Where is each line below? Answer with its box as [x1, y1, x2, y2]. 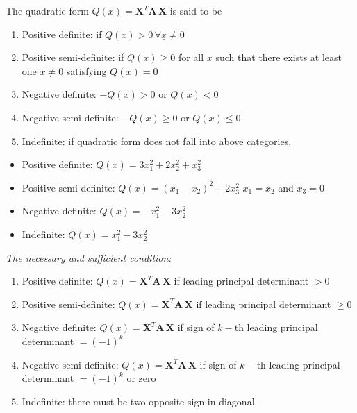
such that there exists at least [215, 50, 342, 65]
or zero [126, 371, 156, 385]
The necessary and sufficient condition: [6, 250, 172, 264]
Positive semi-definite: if [22, 50, 124, 65]
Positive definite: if [22, 26, 102, 41]
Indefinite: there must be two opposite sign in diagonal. [22, 394, 258, 408]
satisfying [66, 63, 107, 78]
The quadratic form [6, 3, 89, 17]
